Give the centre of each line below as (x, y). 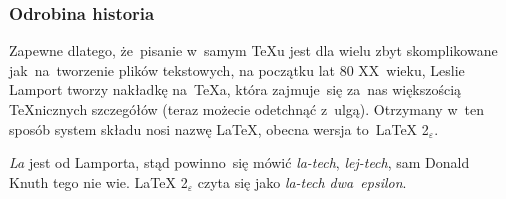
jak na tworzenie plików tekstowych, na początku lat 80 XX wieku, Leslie (237, 69)
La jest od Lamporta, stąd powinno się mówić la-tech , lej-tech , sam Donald (239, 162)
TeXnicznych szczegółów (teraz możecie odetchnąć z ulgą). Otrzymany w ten (246, 109)
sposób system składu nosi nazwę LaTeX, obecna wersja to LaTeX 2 (219, 128)
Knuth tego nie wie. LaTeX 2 (98, 181)
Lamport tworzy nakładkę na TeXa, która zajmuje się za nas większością (235, 89)
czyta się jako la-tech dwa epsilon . (302, 181)
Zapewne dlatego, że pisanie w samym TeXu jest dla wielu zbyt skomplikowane (253, 50)
